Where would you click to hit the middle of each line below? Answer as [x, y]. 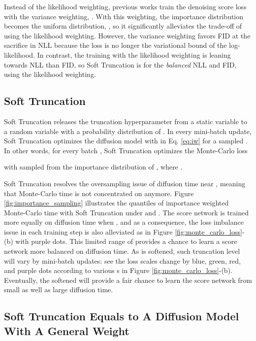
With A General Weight [67, 330]
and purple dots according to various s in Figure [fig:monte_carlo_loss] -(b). [118, 270]
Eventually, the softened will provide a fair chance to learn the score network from [128, 280]
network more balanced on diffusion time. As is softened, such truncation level [122, 251]
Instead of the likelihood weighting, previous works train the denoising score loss [125, 6]
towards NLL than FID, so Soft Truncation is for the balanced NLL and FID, [120, 64]
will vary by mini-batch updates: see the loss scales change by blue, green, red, [122, 260]
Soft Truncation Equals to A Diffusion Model [122, 316]
